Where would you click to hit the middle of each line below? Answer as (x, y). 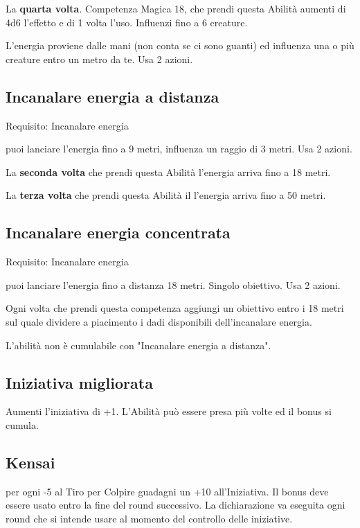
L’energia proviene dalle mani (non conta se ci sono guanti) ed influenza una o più (180, 45)
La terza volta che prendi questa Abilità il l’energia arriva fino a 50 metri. (166, 195)
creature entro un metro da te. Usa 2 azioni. (99, 59)
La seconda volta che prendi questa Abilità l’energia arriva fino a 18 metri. (168, 171)
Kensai (30, 462)
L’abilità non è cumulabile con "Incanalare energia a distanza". (138, 345)
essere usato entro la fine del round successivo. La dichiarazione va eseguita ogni (175, 505)
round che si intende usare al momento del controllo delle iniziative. (149, 518)
